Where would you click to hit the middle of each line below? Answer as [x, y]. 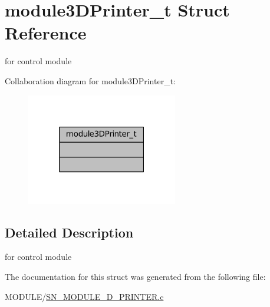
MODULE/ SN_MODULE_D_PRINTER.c [84, 296]
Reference [46, 33]
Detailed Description [69, 232]
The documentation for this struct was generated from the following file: [135, 276]
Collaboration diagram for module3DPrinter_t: [90, 80]
